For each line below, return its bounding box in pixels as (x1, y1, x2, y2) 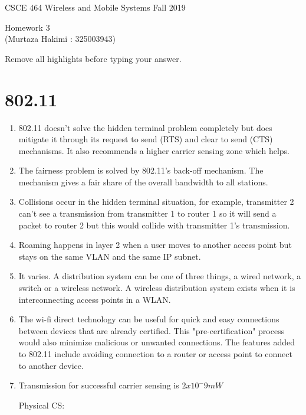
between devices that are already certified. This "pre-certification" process (18, 324, 285, 336)
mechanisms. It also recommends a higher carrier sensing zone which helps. (18, 144, 289, 156)
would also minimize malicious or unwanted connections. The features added (18, 336, 295, 348)
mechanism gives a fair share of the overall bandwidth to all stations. (18, 175, 268, 188)
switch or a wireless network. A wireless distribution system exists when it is (18, 282, 295, 294)
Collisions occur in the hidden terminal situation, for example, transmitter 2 (18, 195, 294, 208)
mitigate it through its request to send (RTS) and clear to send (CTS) (18, 133, 273, 145)
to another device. (18, 359, 84, 371)
